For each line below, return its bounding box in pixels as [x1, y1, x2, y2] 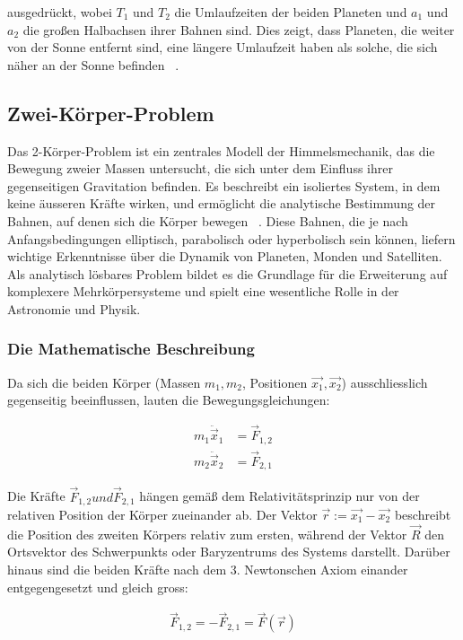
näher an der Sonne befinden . [7, 55, 179, 74]
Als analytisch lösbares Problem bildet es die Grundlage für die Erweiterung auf [7, 264, 448, 283]
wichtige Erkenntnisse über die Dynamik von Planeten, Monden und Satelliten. [7, 247, 442, 266]
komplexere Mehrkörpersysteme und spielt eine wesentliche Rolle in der [7, 282, 399, 301]
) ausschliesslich [341, 373, 428, 391]
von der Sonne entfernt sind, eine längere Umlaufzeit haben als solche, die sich [7, 38, 438, 57]
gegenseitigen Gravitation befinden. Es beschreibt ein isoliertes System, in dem [7, 176, 441, 195]
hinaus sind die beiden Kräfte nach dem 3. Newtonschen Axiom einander [7, 560, 408, 578]
